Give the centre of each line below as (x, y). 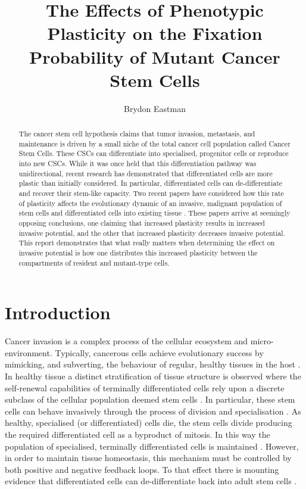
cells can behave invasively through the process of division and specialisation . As (153, 411)
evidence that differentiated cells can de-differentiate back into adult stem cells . (151, 481)
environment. (29, 352)
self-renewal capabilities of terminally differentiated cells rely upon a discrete (145, 387)
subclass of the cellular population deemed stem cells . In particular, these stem (150, 399)
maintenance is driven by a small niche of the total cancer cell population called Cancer (154, 143)
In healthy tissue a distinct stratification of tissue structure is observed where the (153, 376)
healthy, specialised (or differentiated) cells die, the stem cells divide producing (149, 423)
